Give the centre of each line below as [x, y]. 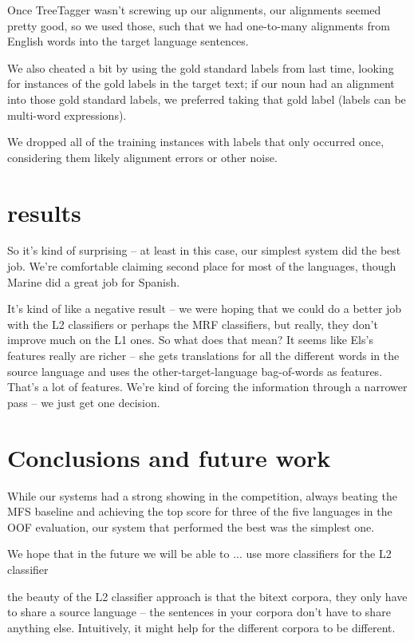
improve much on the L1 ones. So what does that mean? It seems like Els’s [190, 340]
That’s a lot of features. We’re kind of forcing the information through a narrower [207, 387]
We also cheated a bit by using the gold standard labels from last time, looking [201, 67]
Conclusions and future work [169, 457]
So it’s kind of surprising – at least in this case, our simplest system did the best [204, 250]
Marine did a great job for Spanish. [94, 281]
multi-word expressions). [67, 115]
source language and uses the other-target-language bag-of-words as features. [195, 371]
